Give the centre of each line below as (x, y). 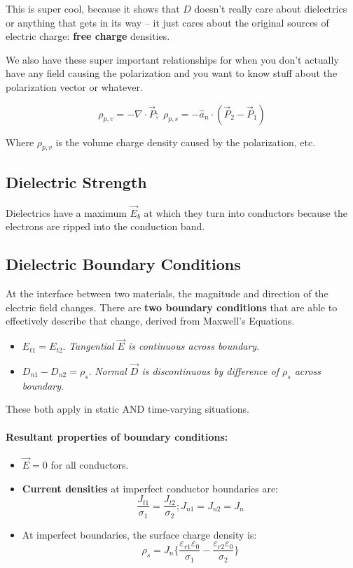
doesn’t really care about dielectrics (271, 8)
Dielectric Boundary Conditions (123, 264)
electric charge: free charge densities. (88, 36)
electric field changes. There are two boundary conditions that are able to (172, 307)
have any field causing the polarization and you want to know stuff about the (172, 73)
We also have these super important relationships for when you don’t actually (172, 59)
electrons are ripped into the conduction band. (105, 226)
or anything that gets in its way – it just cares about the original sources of (167, 22)
